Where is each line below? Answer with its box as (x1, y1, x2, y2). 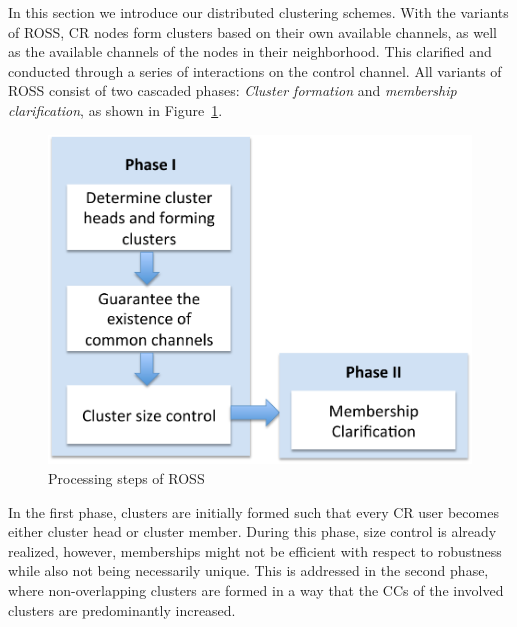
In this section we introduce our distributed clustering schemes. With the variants (8, 2, 509, 22)
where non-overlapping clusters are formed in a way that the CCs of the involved (8, 580, 504, 600)
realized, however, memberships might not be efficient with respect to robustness (8, 540, 502, 561)
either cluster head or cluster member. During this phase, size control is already (8, 521, 497, 542)
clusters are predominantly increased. (8, 599, 236, 620)
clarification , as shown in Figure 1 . (8, 99, 223, 120)
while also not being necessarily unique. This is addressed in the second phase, (8, 560, 489, 581)
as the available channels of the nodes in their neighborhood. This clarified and (8, 41, 492, 62)
